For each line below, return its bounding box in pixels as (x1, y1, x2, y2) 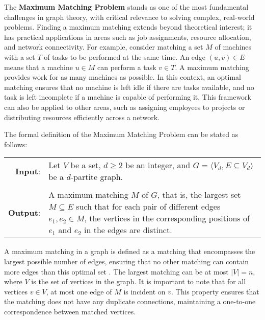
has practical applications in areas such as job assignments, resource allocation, (4, 31, 251, 42)
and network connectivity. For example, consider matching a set (4, 41, 203, 52)
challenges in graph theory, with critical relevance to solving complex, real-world (4, 11, 255, 22)
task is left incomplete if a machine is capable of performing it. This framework (4, 92, 252, 102)
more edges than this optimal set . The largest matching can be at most (4, 266, 229, 277)
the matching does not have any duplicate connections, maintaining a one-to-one (4, 296, 256, 307)
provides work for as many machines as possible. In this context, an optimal (4, 72, 241, 82)
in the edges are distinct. (84, 224, 172, 236)
